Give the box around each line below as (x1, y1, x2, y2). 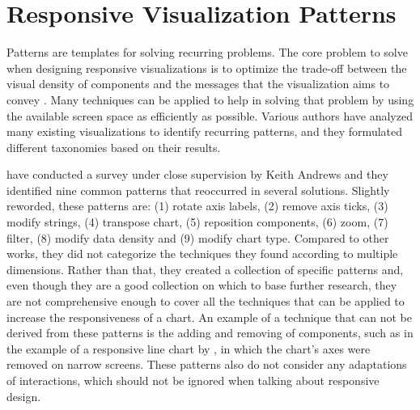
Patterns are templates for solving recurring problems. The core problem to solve (6, 44, 408, 61)
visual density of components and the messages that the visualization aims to (6, 75, 390, 92)
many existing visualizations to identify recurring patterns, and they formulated (6, 123, 403, 140)
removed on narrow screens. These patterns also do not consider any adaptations (6, 356, 407, 373)
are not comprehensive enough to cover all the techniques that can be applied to (6, 293, 405, 310)
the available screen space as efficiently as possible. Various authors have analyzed (6, 107, 413, 124)
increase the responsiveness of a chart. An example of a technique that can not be (6, 308, 412, 325)
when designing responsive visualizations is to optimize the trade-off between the (6, 59, 407, 76)
